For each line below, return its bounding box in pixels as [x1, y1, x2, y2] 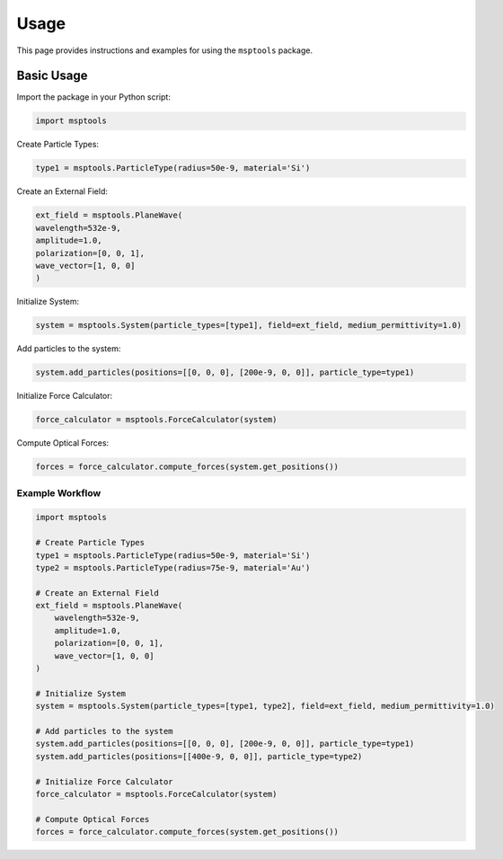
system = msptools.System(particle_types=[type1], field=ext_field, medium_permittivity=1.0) [35, 320, 463, 331]
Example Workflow [16, 486, 101, 499]
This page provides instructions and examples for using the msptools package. [16, 45, 313, 56]
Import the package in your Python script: [16, 92, 171, 102]
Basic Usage [16, 68, 88, 84]
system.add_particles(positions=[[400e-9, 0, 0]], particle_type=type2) [35, 751, 363, 761]
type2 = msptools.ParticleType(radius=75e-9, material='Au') [35, 562, 311, 572]
